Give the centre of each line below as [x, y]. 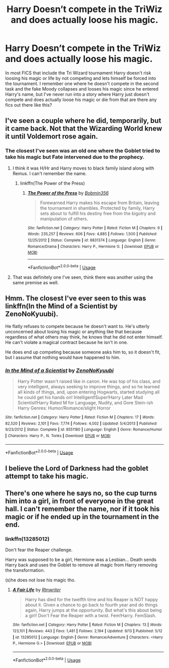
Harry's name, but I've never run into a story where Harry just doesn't [77, 94]
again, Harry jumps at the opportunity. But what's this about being [93, 610]
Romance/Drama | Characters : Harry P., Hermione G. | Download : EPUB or [93, 246]
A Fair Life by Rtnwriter [37, 590]
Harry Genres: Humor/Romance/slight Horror [64, 408]
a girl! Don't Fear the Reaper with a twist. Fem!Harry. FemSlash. [91, 616]
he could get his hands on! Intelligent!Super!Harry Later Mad [80, 397]
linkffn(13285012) [27, 539]
